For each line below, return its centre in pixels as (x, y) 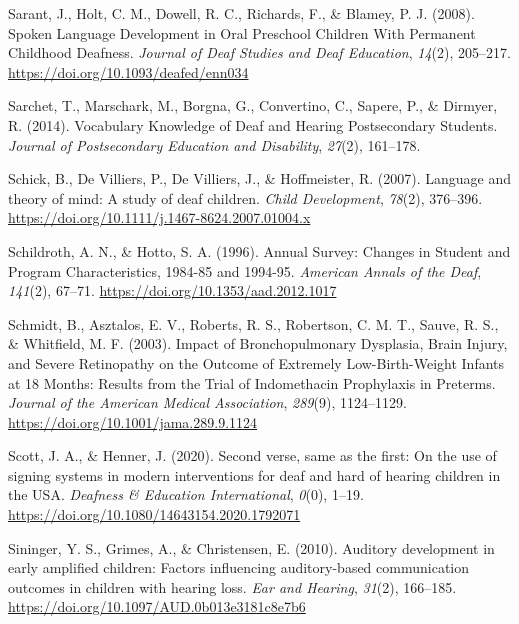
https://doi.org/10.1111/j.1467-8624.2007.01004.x (159, 217)
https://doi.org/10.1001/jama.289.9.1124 (133, 421)
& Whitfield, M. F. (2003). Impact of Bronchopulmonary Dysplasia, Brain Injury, (258, 343)
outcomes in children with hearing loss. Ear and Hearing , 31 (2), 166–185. (232, 586)
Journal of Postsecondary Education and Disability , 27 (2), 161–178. (214, 144)
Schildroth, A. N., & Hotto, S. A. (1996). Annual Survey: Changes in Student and (259, 250)
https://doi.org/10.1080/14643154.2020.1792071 (154, 514)
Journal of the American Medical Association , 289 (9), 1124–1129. (207, 402)
